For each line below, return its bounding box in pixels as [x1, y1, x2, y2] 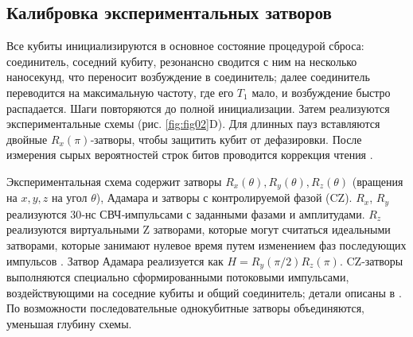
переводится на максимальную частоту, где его [6, 83, 234, 100]
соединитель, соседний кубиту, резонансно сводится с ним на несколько [6, 52, 357, 69]
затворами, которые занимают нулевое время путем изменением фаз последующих [6, 237, 407, 254]
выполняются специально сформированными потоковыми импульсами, [6, 269, 349, 285]
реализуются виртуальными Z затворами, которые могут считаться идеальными [6, 221, 391, 238]
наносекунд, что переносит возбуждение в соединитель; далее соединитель [6, 68, 370, 85]
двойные [6, 130, 48, 147]
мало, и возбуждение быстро [251, 83, 391, 100]
